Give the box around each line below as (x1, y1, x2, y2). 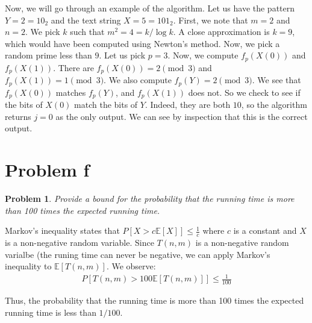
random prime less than (5, 49, 92, 61)
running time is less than (5, 306, 96, 318)
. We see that (252, 74, 301, 86)
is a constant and (233, 224, 297, 237)
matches (55, 86, 86, 98)
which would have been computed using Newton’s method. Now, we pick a (5, 37, 280, 49)
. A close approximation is (173, 25, 270, 38)
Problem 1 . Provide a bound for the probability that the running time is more (5, 192, 295, 205)
